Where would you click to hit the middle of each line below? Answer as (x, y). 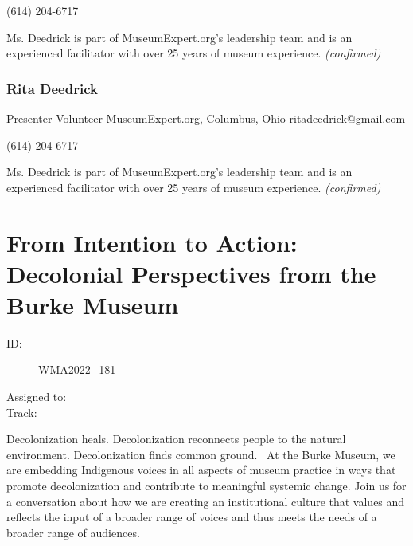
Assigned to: (37, 397)
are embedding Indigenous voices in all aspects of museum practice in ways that (201, 470)
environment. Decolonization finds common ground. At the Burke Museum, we (201, 454)
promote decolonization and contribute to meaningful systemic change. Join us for (206, 486)
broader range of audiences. (73, 532)
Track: (22, 412)
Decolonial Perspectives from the (191, 273)
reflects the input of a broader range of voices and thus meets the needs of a (192, 517)
